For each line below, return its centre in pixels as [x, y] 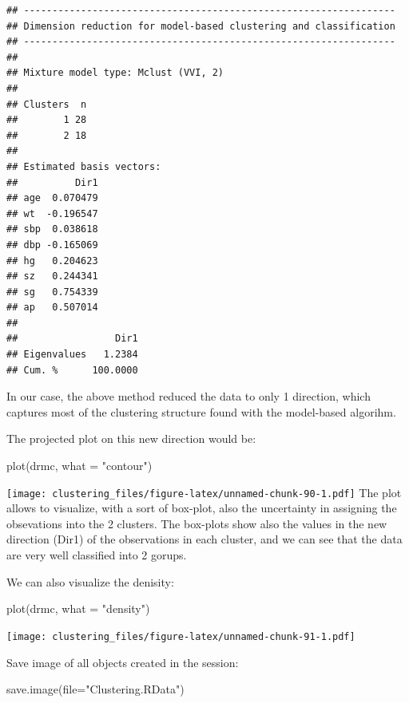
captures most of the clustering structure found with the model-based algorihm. [201, 411]
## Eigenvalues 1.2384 [72, 355]
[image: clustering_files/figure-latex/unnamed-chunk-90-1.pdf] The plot [204, 492]
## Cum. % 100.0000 [72, 370]
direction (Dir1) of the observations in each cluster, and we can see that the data [204, 539]
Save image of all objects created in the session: [123, 662]
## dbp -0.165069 [52, 245]
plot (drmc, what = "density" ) [78, 608]
